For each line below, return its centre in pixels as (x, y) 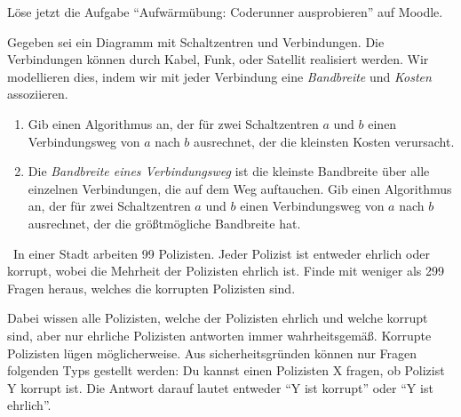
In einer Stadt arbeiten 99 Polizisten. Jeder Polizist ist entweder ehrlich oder (221, 253)
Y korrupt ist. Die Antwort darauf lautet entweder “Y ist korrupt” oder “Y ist (220, 387)
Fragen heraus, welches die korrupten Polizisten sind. (151, 288)
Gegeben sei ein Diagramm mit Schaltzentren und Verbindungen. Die (196, 41)
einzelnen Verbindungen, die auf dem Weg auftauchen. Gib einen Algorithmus (240, 188)
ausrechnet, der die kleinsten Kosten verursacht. (324, 141)
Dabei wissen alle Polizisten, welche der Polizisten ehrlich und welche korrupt (218, 318)
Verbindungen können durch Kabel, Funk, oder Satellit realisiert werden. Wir (218, 59)
